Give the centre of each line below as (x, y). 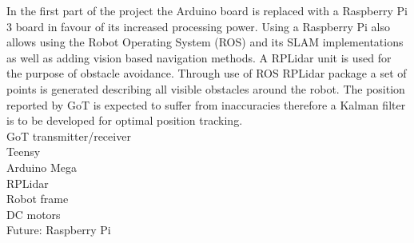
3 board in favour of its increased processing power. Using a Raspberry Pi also (198, 26)
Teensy (24, 151)
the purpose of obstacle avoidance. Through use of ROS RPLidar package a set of (207, 73)
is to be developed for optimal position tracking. (125, 120)
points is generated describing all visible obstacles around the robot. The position (206, 88)
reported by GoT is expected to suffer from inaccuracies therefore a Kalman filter (206, 104)
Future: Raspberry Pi (59, 230)
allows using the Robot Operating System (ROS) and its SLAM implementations (205, 42)
